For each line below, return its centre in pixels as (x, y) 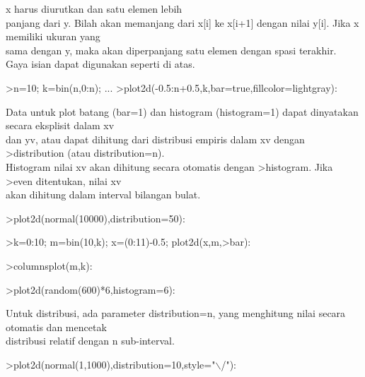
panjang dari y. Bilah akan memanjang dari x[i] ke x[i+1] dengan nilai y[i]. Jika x (182, 22)
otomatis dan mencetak (56, 327)
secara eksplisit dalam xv (60, 125)
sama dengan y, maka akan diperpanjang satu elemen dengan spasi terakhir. (171, 50)
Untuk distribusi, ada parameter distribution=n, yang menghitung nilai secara (176, 313)
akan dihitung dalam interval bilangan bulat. (103, 195)
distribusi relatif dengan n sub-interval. (90, 341)
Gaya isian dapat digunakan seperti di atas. (100, 64)
